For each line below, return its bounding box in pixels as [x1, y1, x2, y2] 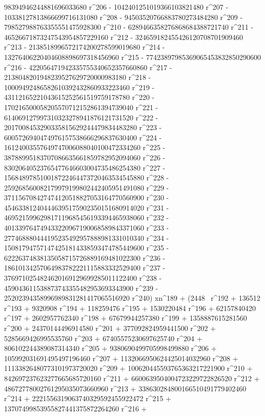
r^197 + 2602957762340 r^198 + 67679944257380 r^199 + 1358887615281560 [4, 313, 247, 323]
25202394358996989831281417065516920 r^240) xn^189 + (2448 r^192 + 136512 [4, 293, 260, 303]
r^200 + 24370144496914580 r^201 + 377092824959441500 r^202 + [4, 323, 216, 333]
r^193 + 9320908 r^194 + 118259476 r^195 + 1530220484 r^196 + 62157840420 [4, 302, 256, 313]
